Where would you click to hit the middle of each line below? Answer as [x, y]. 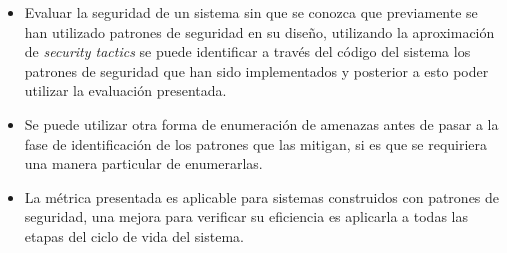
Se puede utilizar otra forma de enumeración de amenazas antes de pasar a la [261, 123]
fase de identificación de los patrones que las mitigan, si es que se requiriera [256, 143]
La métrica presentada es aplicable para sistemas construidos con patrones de [262, 196]
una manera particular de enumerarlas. [143, 163]
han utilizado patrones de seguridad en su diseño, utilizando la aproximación [259, 31]
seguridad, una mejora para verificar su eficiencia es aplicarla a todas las [246, 216]
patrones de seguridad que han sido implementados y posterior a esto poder [256, 70]
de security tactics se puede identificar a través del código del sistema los [247, 51]
